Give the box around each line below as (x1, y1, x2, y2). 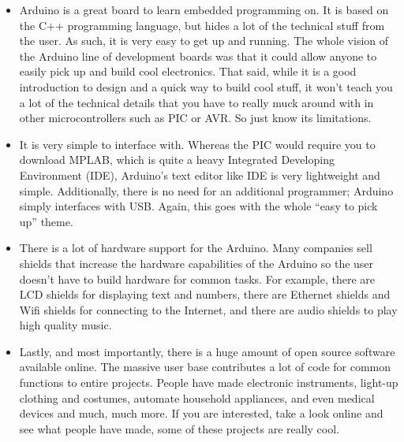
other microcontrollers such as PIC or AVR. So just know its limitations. (19, 110, 372, 126)
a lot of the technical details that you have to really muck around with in (19, 94, 374, 110)
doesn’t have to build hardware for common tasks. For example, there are (19, 270, 376, 287)
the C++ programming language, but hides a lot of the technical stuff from (19, 17, 385, 33)
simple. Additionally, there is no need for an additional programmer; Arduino (19, 182, 394, 199)
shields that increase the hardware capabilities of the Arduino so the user (19, 254, 374, 271)
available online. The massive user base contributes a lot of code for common (19, 358, 391, 375)
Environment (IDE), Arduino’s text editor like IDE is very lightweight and (19, 166, 380, 183)
